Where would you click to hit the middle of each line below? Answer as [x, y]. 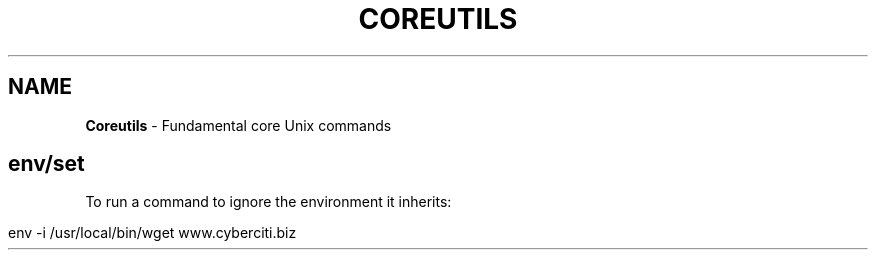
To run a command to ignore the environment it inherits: [268, 202]
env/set [46, 164]
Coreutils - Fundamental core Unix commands [238, 125]
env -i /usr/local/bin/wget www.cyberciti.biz [152, 233]
